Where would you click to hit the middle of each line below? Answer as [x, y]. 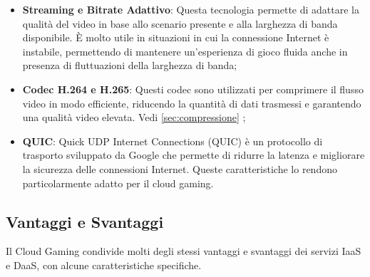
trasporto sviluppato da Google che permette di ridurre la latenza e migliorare [194, 155]
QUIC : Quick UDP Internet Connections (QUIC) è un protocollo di [173, 141]
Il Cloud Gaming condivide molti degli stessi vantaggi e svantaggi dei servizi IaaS [184, 251]
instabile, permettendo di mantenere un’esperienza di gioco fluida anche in [185, 51]
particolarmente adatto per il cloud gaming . [118, 183]
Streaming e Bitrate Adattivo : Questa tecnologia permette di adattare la [191, 9]
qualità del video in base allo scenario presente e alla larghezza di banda [180, 23]
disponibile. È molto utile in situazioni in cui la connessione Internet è [176, 37]
